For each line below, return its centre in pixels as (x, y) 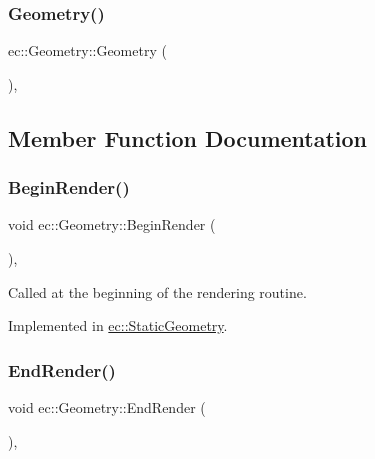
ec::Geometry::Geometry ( (87, 50)
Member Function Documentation (188, 137)
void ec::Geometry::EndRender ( (107, 407)
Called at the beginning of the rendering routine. (157, 291)
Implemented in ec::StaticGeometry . (118, 325)
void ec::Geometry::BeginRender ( (112, 224)
